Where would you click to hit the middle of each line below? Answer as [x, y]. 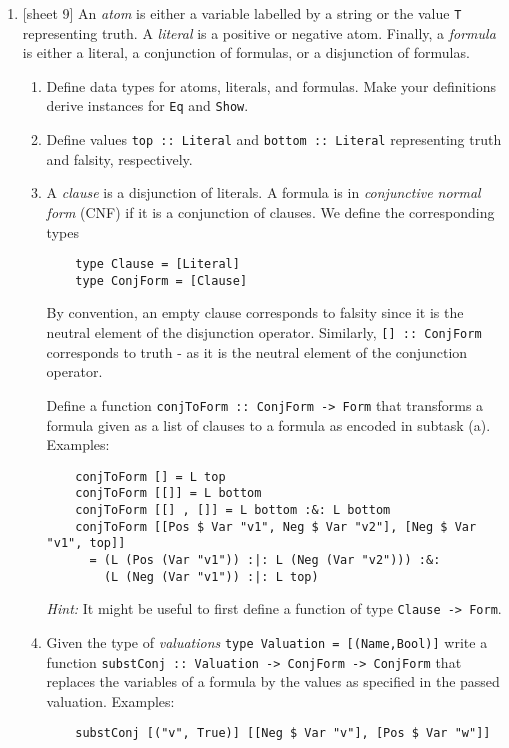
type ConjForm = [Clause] [161, 280]
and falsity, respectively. [119, 158]
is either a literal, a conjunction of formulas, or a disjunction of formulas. [246, 52]
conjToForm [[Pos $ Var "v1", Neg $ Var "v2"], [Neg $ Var [276, 526]
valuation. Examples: [110, 700]
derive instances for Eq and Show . [147, 105]
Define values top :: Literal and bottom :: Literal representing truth [274, 139]
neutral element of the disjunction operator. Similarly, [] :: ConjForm [264, 332]
